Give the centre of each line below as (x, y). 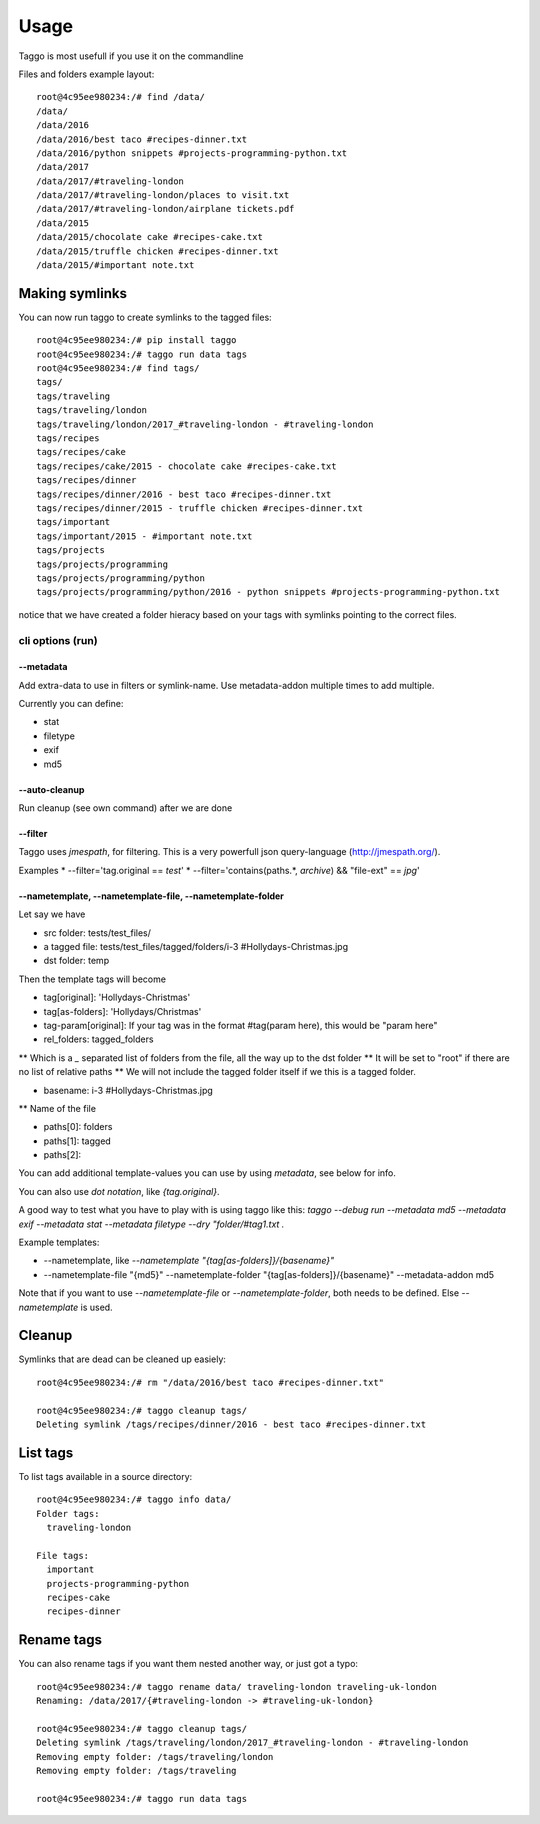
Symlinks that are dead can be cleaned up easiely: (122, 1359)
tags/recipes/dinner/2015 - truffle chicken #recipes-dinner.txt (200, 508)
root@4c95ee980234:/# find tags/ (118, 368)
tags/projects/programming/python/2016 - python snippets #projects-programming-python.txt (268, 592)
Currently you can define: (71, 704)
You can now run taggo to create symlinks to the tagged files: (145, 317)
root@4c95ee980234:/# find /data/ (120, 97)
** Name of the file (57, 1108)
